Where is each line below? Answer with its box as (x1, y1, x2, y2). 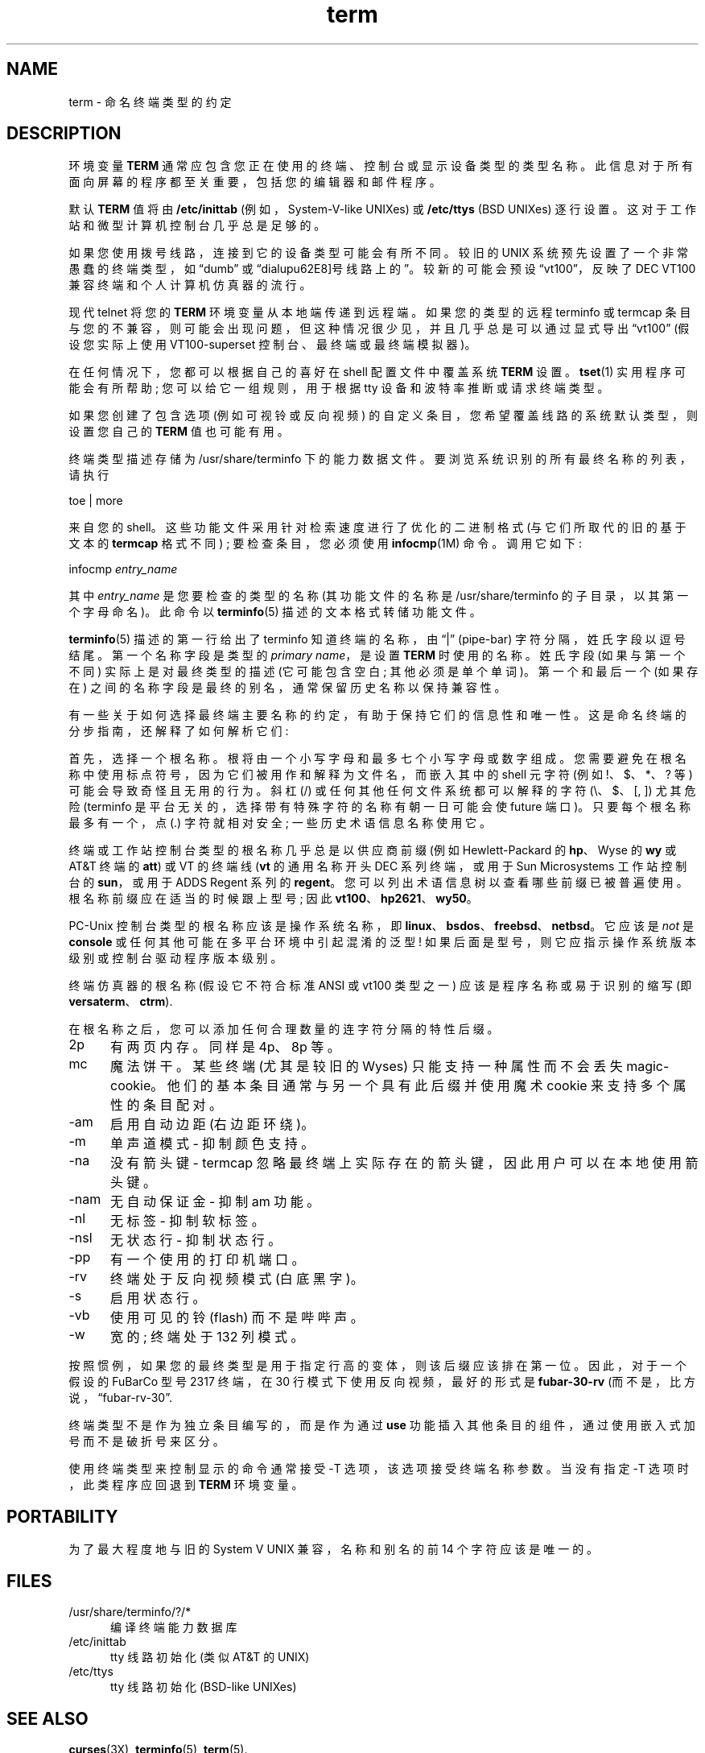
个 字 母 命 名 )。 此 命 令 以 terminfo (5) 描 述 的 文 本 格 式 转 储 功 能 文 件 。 (68, 605, 481, 619)
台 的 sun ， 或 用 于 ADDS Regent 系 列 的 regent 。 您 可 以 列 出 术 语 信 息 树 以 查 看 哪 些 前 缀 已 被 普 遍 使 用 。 (68, 875, 688, 890)
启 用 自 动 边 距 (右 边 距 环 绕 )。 (109, 1116, 315, 1133)
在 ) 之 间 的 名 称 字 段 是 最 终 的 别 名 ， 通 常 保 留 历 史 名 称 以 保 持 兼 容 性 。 (68, 680, 506, 695)
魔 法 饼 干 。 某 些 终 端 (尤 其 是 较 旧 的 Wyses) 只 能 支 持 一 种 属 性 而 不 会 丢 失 (109, 1058, 623, 1075)
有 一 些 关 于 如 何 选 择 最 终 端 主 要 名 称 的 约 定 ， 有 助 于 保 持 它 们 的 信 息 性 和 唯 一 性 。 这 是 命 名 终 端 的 (68, 708, 686, 722)
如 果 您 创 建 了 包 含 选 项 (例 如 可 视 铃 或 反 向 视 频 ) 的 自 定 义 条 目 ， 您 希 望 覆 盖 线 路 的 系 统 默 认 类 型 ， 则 (68, 408, 698, 423)
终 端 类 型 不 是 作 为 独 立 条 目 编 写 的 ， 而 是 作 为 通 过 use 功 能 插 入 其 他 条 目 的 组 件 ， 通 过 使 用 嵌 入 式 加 (68, 1418, 695, 1433)
